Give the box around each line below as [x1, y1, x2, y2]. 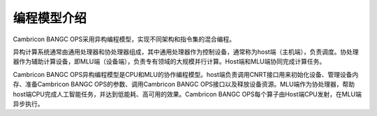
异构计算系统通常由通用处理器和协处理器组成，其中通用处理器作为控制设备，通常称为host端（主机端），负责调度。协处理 [13, 48, 359, 56]
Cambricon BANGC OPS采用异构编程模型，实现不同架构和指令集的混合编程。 [13, 35, 235, 43]
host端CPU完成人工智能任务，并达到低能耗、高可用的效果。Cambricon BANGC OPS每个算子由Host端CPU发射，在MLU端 [13, 89, 362, 98]
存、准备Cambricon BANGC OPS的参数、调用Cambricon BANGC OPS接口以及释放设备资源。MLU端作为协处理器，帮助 [13, 80, 355, 89]
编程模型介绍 [13, 10, 87, 26]
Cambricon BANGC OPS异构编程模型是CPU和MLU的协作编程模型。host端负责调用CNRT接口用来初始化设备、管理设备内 [13, 70, 359, 78]
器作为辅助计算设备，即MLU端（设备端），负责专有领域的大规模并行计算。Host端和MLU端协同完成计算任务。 [13, 57, 326, 66]
